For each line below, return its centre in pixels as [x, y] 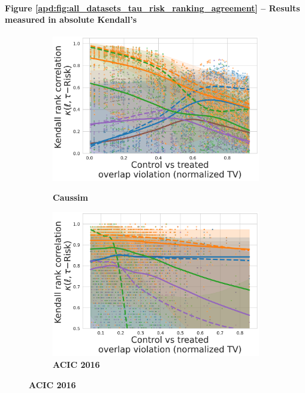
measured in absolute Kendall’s [71, 19]
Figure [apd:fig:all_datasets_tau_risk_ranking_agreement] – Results [152, 7]
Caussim [70, 197]
